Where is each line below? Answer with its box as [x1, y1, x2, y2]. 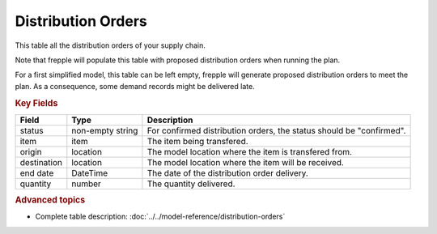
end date [19, 167, 54, 178]
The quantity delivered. [146, 178, 235, 189]
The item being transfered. [146, 135, 248, 147]
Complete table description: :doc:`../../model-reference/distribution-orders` [35, 211, 286, 222]
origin [19, 146, 42, 157]
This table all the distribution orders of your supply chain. [15, 40, 206, 50]
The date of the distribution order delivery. [146, 167, 309, 178]
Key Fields [15, 97, 58, 108]
